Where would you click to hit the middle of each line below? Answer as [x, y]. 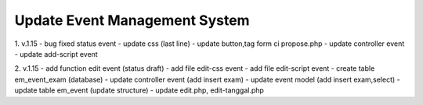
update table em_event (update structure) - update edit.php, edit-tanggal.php [139, 90]
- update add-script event [56, 54]
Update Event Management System [132, 20]
